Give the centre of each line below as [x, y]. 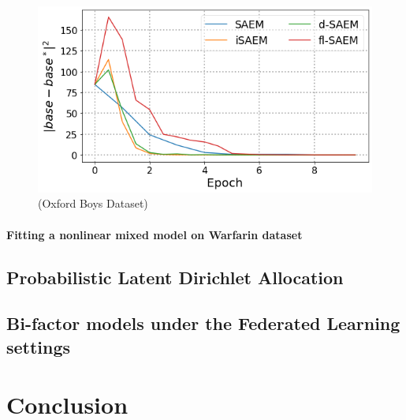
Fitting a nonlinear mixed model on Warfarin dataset [155, 234]
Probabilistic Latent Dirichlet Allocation [175, 277]
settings [39, 346]
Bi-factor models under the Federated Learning [203, 323]
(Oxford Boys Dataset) [93, 203]
